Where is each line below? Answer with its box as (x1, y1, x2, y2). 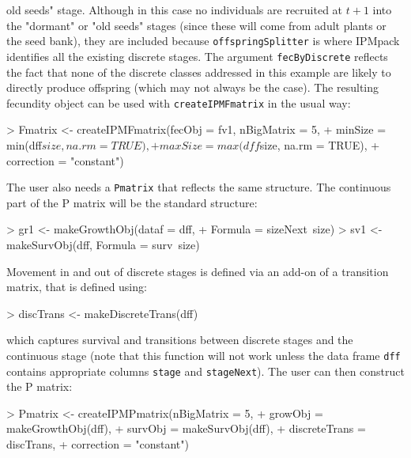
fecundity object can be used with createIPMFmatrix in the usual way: (6, 94, 351, 111)
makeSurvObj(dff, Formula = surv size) (6, 236, 200, 252)
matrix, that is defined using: (6, 278, 147, 295)
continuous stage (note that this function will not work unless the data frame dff (6, 346, 401, 363)
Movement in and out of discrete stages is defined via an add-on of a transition (6, 263, 389, 279)
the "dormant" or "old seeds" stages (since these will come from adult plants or (6, 17, 386, 33)
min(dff (6, 136, 42, 153)
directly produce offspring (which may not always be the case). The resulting (6, 79, 379, 96)
